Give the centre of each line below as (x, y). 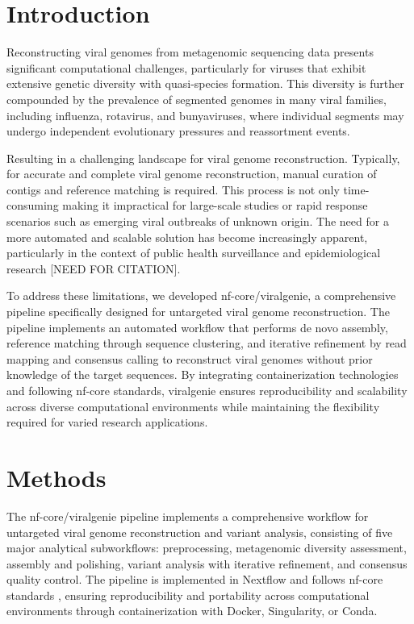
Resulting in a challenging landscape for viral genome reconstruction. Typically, (203, 158)
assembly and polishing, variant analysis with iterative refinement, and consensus (207, 563)
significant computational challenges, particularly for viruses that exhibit (186, 67)
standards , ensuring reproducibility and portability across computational (188, 595)
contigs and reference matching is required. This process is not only (173, 189)
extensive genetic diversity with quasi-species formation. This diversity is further (205, 83)
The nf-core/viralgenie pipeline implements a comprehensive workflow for (188, 516)
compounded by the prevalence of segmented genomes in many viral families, (197, 99)
